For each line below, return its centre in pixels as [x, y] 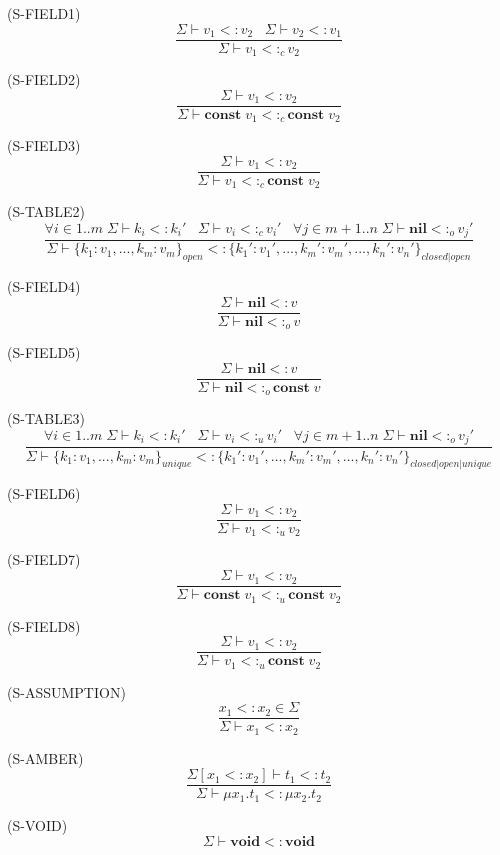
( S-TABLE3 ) [46, 418]
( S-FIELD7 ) [44, 559]
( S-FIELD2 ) [44, 79]
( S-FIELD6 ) [44, 493]
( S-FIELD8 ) [44, 625]
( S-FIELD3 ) [44, 145]
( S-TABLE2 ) [46, 211]
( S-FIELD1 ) [44, 13]
